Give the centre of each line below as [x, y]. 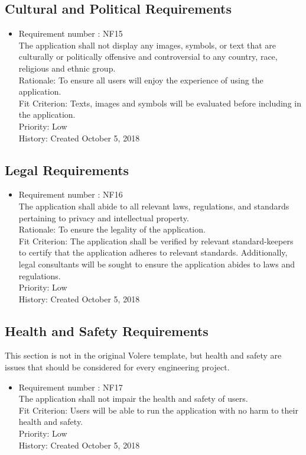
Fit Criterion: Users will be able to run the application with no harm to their [158, 410]
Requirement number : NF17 [71, 387]
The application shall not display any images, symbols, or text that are [147, 45]
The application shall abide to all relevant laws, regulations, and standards [154, 206]
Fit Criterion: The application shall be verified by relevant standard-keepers [156, 241]
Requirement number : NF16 [71, 194]
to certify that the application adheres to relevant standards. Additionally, [153, 252]
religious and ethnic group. [67, 68]
